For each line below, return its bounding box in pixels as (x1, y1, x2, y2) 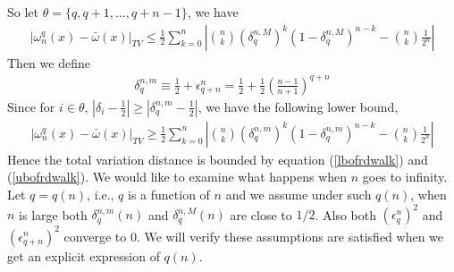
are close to (230, 205, 292, 224)
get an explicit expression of (7, 246, 160, 265)
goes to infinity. (362, 167, 448, 186)
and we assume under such (225, 184, 372, 203)
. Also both (315, 205, 376, 224)
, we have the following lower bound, (198, 97, 399, 115)
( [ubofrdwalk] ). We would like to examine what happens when (7, 167, 348, 186)
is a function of (128, 184, 210, 203)
